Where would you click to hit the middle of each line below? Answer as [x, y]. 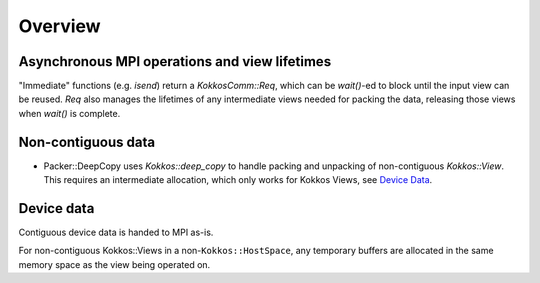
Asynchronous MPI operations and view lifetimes [175, 61]
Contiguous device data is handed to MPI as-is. [116, 232]
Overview [59, 26]
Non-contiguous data [86, 141]
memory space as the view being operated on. [114, 264]
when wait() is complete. [69, 113]
